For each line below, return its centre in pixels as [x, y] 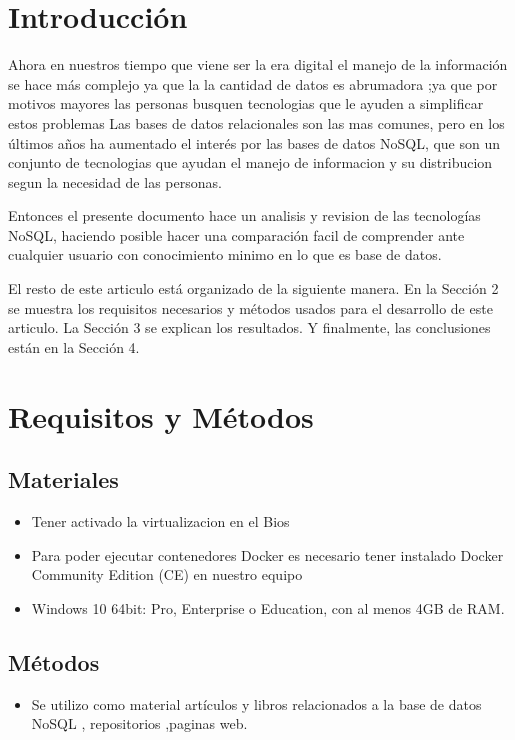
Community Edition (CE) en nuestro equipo [167, 574]
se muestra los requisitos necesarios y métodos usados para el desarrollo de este [250, 307]
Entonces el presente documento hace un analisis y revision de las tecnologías [244, 215]
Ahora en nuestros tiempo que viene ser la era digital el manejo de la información [258, 64]
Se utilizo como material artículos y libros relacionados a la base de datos [256, 703]
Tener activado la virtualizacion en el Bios [160, 521]
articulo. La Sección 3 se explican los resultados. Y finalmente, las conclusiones [249, 327]
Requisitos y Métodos [161, 415]
